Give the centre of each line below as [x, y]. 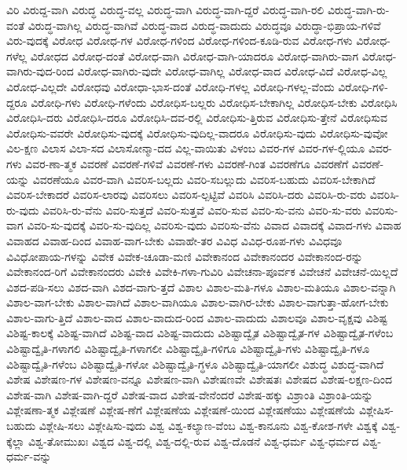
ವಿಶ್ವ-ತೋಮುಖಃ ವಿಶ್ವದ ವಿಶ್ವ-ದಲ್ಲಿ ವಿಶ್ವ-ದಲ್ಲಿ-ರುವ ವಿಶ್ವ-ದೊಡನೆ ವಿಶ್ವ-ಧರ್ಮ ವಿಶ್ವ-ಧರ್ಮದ [193, 441]
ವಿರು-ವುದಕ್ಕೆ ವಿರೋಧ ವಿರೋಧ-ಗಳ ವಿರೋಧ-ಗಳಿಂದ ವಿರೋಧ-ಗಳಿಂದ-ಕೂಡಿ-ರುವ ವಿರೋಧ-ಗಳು [180, 40]
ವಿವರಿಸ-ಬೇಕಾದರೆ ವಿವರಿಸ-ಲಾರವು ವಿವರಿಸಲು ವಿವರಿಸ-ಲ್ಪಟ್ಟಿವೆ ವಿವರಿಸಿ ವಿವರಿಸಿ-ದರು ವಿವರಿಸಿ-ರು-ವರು [187, 195]
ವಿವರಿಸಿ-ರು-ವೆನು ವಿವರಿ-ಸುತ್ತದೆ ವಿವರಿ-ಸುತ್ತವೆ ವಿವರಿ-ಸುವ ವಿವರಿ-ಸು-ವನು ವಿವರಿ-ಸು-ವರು [202, 209]
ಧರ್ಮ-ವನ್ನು [29, 456]
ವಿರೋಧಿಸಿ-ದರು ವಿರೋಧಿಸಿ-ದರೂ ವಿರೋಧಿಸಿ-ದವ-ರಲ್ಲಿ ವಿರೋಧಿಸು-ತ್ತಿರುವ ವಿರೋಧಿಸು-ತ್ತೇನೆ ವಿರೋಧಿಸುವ [197, 117]
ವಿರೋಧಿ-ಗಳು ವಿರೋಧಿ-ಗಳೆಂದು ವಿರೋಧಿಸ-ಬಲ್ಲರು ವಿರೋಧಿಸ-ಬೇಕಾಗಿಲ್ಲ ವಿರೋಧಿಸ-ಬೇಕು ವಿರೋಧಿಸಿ [214, 102]
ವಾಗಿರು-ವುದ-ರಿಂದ [40, 71]
